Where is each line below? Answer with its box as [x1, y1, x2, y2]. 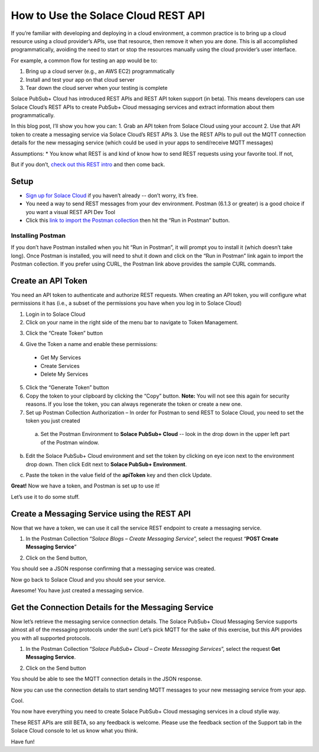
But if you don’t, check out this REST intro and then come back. [11, 161, 165, 168]
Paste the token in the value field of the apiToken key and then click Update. [25, 471, 212, 479]
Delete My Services [40, 370, 89, 378]
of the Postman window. [40, 438, 100, 446]
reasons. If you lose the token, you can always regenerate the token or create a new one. [25, 401, 242, 408]
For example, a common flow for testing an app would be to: [11, 57, 158, 64]
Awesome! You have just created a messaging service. [11, 586, 144, 594]
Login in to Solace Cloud [25, 311, 86, 318]
